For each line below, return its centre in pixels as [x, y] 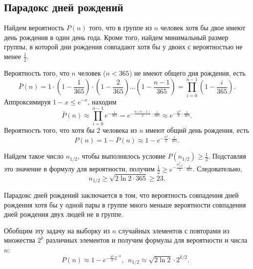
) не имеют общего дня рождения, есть [187, 72]
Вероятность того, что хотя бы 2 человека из [71, 130]
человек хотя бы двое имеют [203, 28]
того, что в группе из [120, 28]
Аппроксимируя [27, 101]
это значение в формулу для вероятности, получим [79, 169]
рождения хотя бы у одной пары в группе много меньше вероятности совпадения [125, 204]
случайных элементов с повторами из [174, 230]
